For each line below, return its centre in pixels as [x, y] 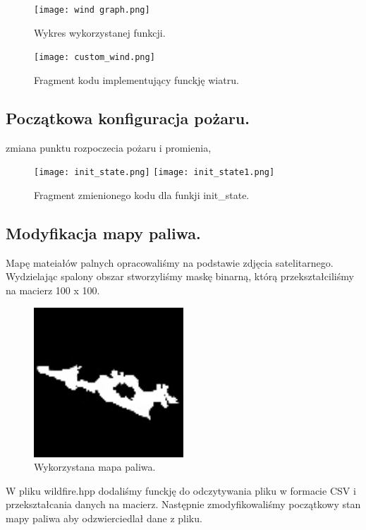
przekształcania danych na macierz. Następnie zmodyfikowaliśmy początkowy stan [183, 504]
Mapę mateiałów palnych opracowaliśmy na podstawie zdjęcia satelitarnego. [170, 262]
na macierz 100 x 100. [53, 290]
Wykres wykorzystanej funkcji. [100, 32]
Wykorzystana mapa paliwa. [95, 467]
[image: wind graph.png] [92, 10]
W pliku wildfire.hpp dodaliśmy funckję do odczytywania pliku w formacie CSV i [181, 490]
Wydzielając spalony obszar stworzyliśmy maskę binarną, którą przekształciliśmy [180, 276]
